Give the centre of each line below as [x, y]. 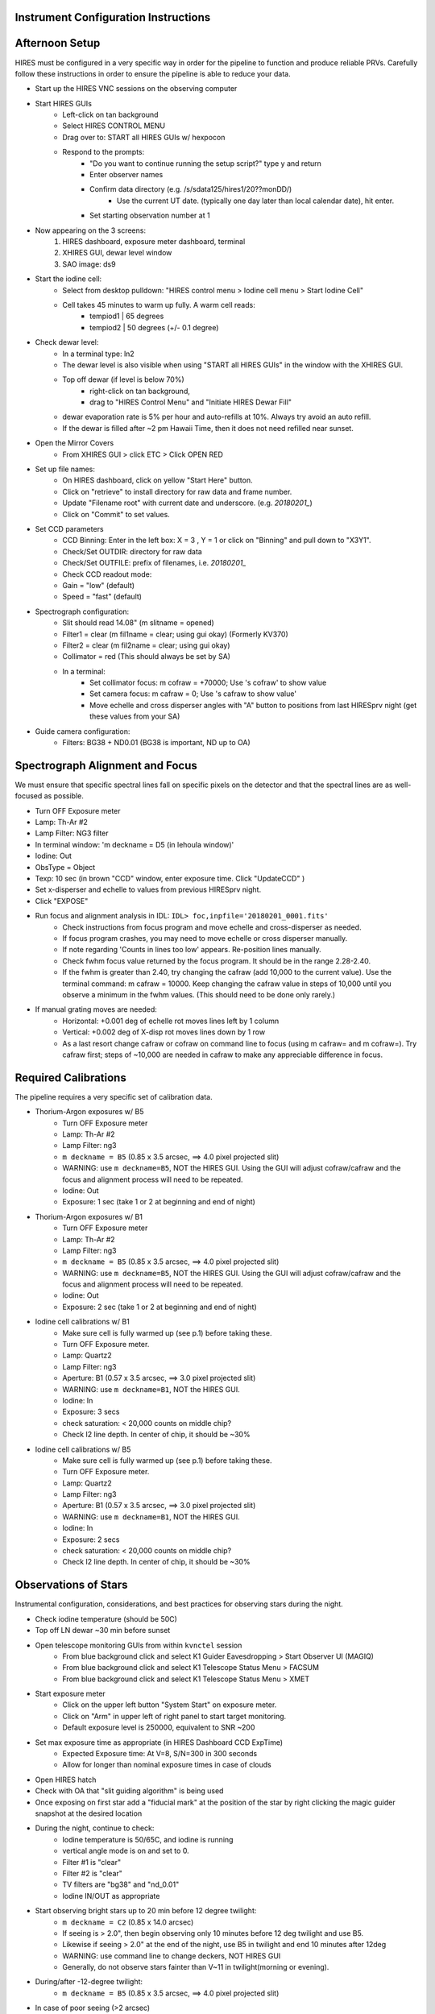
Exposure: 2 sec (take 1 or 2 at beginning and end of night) [159, 1307]
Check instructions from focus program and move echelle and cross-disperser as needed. [212, 927]
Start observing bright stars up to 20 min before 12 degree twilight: [146, 1911]
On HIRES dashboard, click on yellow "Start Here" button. [157, 480]
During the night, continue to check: [95, 1828]
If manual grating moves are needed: [96, 1009]
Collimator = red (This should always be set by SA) [147, 657]
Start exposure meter [70, 1694]
